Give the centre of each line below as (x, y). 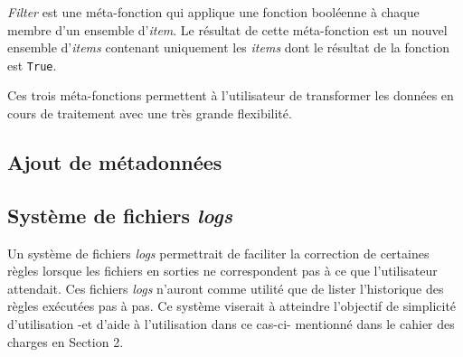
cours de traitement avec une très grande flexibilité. (150, 113)
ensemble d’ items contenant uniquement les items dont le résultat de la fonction (228, 47)
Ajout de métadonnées (115, 162)
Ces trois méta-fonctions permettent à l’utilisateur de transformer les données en (231, 95)
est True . (32, 65)
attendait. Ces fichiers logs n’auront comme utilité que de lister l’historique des (226, 288)
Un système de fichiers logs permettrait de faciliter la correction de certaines (218, 253)
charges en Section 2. (66, 341)
